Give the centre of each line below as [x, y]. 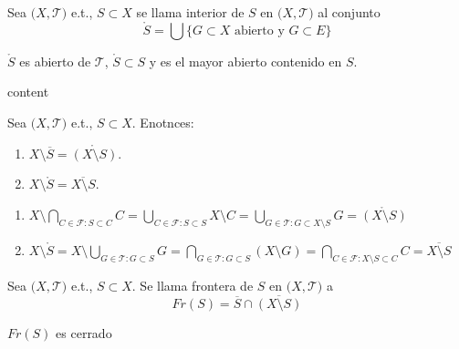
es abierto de [55, 61]
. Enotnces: [163, 122]
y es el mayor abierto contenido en [245, 61]
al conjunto [349, 12]
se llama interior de [190, 12]
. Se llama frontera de [193, 285]
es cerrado [84, 332]
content [28, 92]
